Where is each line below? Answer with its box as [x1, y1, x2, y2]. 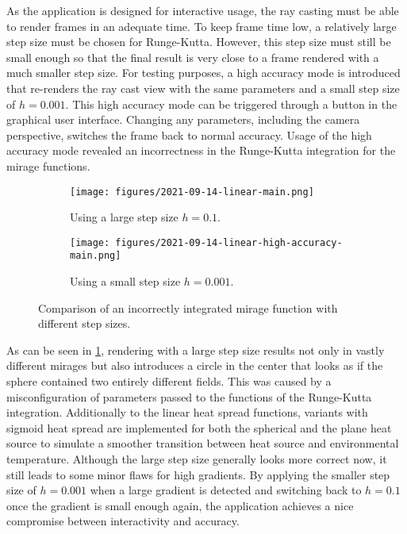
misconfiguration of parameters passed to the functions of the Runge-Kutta [6, 388, 372, 405]
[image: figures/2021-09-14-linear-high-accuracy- [70, 236, 343, 248]
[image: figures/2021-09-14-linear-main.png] [70, 186, 314, 198]
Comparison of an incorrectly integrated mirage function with [38, 299, 338, 316]
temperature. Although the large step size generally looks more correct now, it [6, 451, 387, 467]
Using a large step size [70, 209, 179, 225]
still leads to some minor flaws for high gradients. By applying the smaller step [6, 466, 390, 482]
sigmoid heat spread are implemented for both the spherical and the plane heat [6, 419, 392, 436]
